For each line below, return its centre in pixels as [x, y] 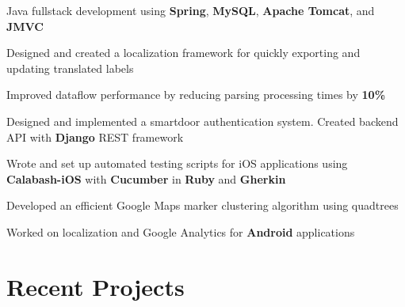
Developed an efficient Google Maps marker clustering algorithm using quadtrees [202, 205]
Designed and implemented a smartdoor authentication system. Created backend [202, 121]
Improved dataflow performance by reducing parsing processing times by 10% [196, 95]
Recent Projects [96, 286]
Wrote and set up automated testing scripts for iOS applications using [177, 163]
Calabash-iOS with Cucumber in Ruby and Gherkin [146, 178]
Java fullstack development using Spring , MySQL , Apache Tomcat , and [191, 10]
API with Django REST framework [95, 136]
